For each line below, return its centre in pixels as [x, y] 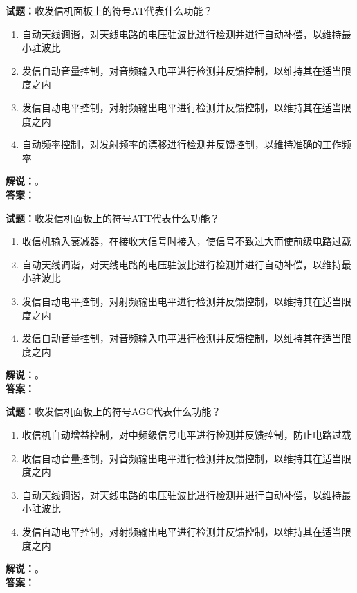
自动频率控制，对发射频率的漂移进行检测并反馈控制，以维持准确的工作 [182, 144]
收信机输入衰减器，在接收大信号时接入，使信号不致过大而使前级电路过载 [186, 241]
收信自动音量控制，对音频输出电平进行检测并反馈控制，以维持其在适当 [182, 458]
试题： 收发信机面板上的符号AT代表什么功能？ [109, 10]
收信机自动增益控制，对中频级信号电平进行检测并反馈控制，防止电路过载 [186, 435]
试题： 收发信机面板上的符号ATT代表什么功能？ [113, 218]
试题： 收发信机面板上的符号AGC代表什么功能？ [113, 411]
